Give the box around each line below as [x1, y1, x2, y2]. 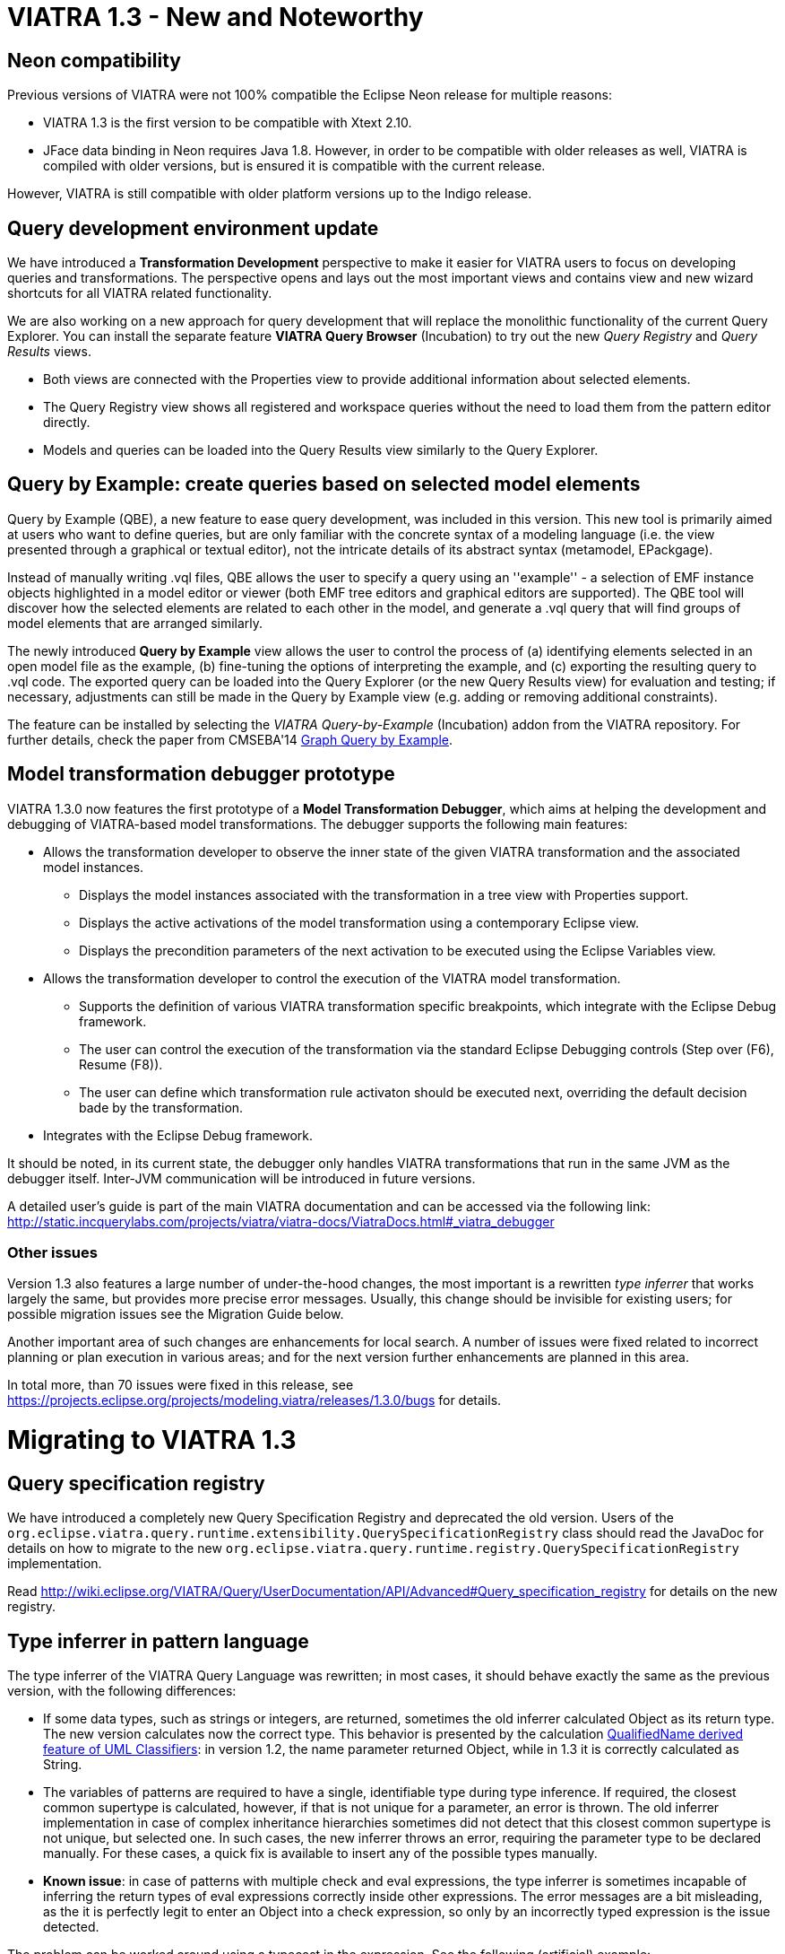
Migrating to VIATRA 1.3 [7, 1425, 297, 1456]
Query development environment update [7, 216, 379, 240]
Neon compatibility [7, 48, 181, 72]
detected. [43, 1919, 99, 1935]
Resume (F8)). [79, 1056, 163, 1072]
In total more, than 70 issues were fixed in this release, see [7, 1377, 354, 1393]
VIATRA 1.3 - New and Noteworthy [7, 2, 424, 32]
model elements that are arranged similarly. [7, 615, 263, 631]
